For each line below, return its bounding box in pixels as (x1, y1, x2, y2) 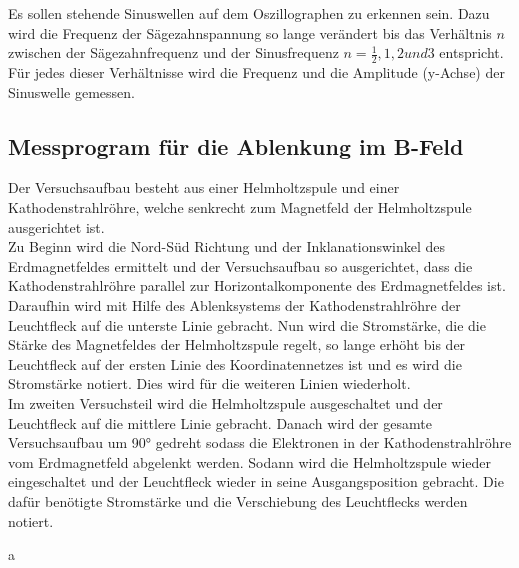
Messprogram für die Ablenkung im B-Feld (8, 130, 464, 161)
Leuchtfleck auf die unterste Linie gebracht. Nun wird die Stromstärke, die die (8, 314, 486, 335)
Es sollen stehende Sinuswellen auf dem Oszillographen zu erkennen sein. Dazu (8, 3, 490, 23)
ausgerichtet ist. (8, 216, 105, 237)
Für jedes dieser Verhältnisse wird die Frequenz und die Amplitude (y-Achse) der (8, 62, 505, 83)
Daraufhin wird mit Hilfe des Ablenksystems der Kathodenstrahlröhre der (8, 294, 461, 315)
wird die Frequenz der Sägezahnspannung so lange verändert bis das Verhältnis (8, 22, 492, 43)
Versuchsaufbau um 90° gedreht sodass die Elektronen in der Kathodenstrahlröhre (8, 432, 512, 453)
